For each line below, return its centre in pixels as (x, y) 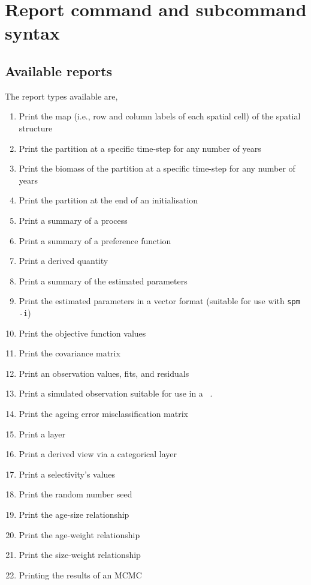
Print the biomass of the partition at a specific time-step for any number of (157, 168)
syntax (32, 33)
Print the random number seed (76, 494)
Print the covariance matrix (70, 353)
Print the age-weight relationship (79, 534)
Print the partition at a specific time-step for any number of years (140, 148)
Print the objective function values (82, 333)
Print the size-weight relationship (80, 555)
